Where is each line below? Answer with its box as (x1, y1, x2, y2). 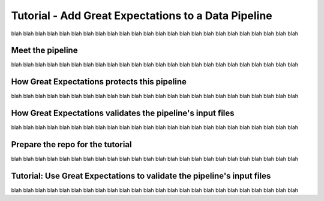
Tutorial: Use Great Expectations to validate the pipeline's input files (11, 170, 271, 181)
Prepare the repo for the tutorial (11, 139, 132, 150)
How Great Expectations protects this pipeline (11, 77, 187, 87)
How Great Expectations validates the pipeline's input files (11, 108, 235, 118)
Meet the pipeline (11, 45, 78, 56)
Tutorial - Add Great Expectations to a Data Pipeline (11, 9, 272, 22)
